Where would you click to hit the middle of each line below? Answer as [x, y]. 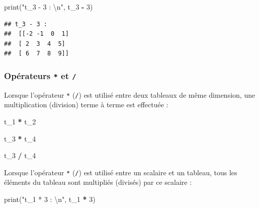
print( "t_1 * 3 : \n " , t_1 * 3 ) [50, 199]
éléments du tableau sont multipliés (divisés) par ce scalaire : [98, 182]
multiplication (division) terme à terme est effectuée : [86, 105]
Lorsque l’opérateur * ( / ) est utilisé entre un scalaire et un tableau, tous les [121, 172]
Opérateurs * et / [40, 75]
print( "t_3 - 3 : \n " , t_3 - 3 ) [49, 7]
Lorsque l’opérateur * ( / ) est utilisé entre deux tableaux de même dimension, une [130, 94]
